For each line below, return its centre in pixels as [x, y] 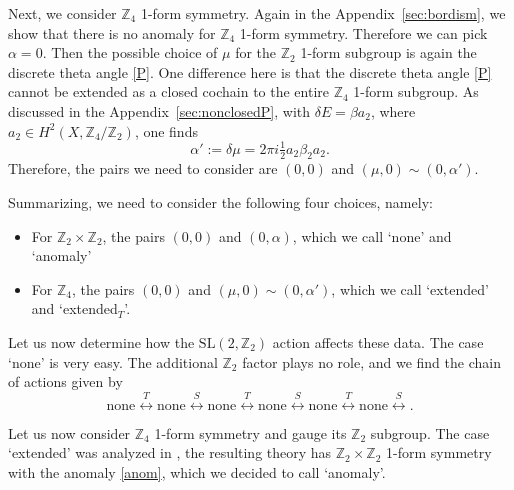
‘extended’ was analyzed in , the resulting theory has [170, 452]
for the [256, 52]
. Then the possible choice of [130, 52]
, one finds [166, 130]
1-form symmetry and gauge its [250, 432]
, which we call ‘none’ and [372, 235]
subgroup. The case [430, 432]
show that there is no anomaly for [112, 32]
